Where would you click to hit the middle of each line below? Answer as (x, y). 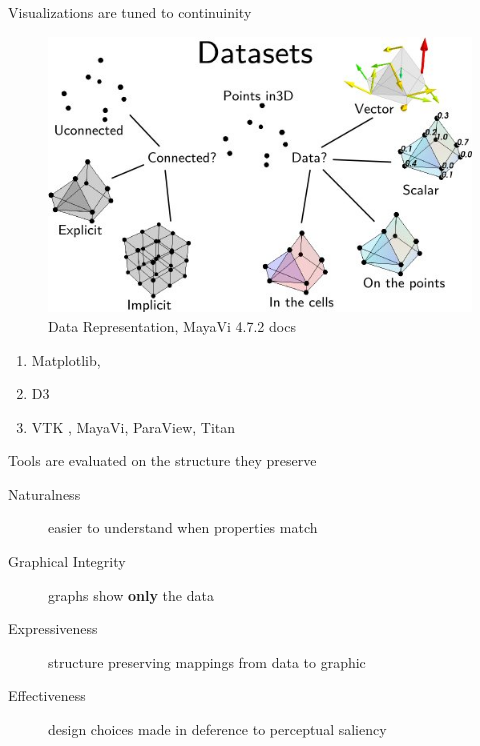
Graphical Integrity (67, 561)
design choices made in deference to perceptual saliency (217, 729)
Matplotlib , (66, 359)
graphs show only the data (131, 594)
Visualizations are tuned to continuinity (130, 12)
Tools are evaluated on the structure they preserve (162, 460)
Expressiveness (53, 628)
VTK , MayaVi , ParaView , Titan (133, 426)
